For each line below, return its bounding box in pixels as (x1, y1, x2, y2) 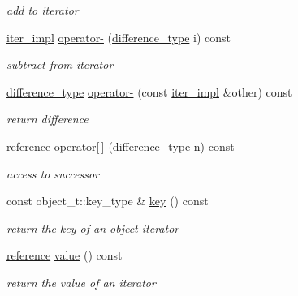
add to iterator (6, 2, 79, 18)
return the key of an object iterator (6, 219, 179, 236)
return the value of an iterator (6, 273, 156, 290)
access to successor (6, 165, 99, 182)
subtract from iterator (6, 56, 114, 73)
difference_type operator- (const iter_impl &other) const (6, 83, 292, 100)
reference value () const (6, 247, 123, 264)
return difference (6, 110, 89, 127)
